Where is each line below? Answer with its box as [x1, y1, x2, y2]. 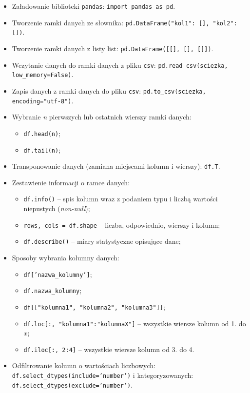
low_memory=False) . [12, 69, 74, 79]
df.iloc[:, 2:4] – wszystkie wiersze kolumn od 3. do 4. [23, 344, 194, 354]
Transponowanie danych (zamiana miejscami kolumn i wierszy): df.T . [12, 161, 220, 171]
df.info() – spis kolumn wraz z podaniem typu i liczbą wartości [23, 194, 218, 204]
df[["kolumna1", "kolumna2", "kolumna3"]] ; [23, 301, 165, 312]
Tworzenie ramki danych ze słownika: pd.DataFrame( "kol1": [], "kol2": [12, 17, 237, 27]
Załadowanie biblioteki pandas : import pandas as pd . [12, 1, 175, 11]
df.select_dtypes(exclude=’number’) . [12, 379, 133, 390]
